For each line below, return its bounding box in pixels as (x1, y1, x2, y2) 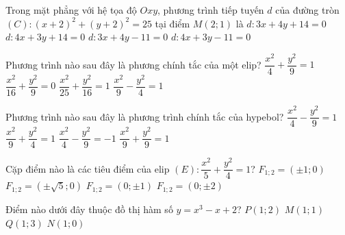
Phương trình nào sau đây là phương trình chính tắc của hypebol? (5, 109, 284, 123)
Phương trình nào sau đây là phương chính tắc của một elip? (5, 57, 261, 71)
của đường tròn (275, 3, 340, 16)
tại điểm (155, 16, 190, 30)
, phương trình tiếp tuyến (157, 3, 264, 16)
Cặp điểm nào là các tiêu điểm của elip (5, 161, 170, 175)
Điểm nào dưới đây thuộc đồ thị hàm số (5, 201, 173, 216)
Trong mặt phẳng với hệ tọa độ (5, 3, 137, 16)
